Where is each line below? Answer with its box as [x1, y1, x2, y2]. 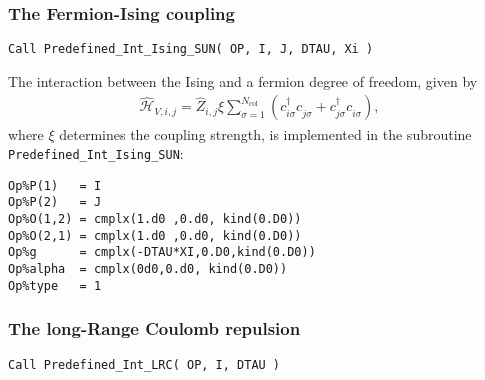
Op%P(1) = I [8, 178, 102, 193]
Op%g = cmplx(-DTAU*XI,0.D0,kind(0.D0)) [8, 245, 316, 260]
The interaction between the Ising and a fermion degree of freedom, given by [8, 70, 478, 91]
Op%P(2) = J [8, 195, 102, 210]
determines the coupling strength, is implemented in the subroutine [59, 123, 472, 144]
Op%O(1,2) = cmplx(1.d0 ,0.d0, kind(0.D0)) [8, 212, 302, 227]
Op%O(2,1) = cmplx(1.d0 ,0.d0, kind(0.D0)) [8, 228, 302, 243]
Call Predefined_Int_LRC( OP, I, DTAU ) [8, 357, 281, 372]
